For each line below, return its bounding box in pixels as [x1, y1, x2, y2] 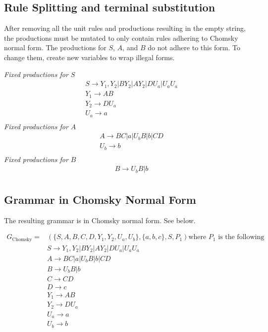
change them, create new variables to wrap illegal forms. [4, 52, 175, 62]
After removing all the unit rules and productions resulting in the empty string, [4, 23, 246, 33]
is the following [218, 234, 265, 241]
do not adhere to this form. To [148, 42, 241, 53]
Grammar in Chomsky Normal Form [4, 191, 196, 207]
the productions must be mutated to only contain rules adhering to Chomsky [4, 32, 238, 43]
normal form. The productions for [4, 42, 107, 53]
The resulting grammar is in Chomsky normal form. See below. [4, 215, 196, 225]
